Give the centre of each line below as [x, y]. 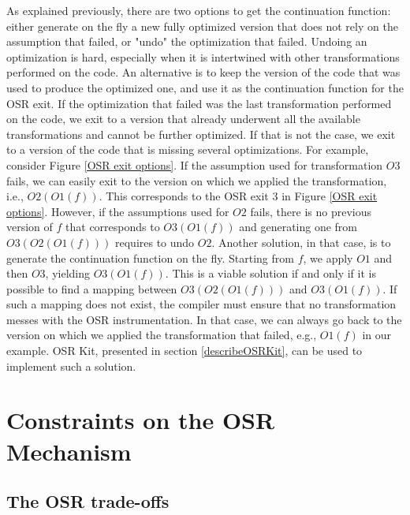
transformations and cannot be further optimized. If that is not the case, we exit [201, 134]
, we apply [328, 257]
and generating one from [298, 227]
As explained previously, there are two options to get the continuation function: [199, 10]
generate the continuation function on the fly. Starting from [150, 257]
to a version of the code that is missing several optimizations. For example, [188, 149]
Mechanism [69, 451]
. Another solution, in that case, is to [301, 242]
